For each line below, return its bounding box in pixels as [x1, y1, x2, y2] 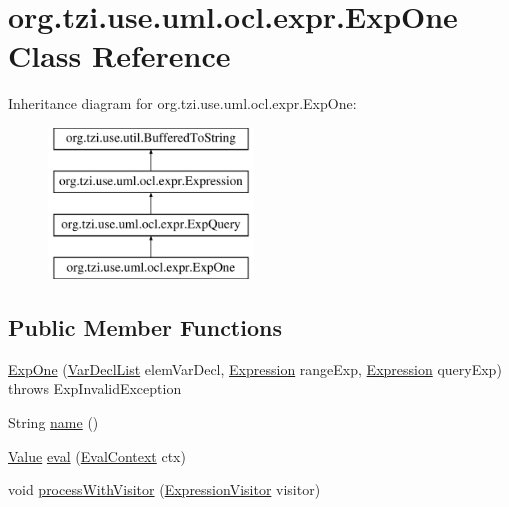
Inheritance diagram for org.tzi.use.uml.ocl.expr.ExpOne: [8, 93, 357, 114]
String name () [8, 412, 99, 433]
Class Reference [8, 35, 231, 76]
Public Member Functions [8, 312, 282, 343]
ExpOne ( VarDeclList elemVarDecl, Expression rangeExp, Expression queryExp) [8, 358, 502, 379]
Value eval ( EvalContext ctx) [8, 445, 186, 466]
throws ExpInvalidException [8, 378, 182, 399]
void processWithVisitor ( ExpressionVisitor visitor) [8, 479, 321, 500]
